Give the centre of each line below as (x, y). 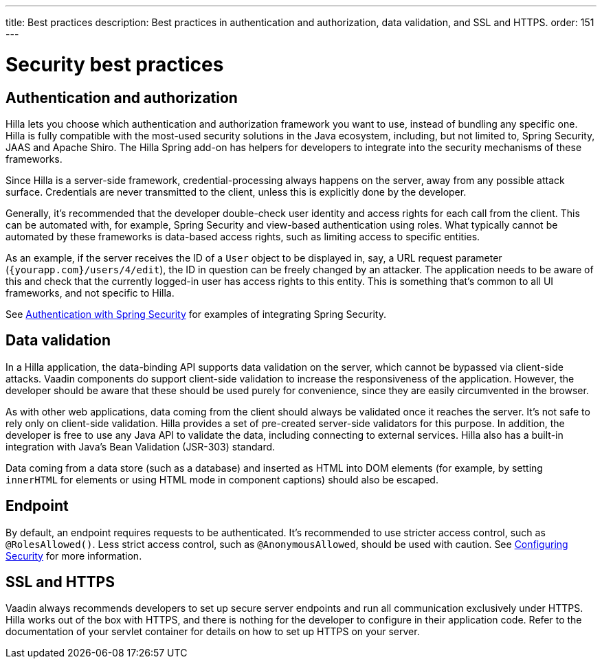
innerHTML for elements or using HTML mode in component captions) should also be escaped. (222, 479)
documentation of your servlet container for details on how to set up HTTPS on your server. (213, 632)
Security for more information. (74, 556)
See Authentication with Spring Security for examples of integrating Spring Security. (196, 314)
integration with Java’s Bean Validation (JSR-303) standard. (141, 446)
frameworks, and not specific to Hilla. (90, 293)
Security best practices (115, 64)
